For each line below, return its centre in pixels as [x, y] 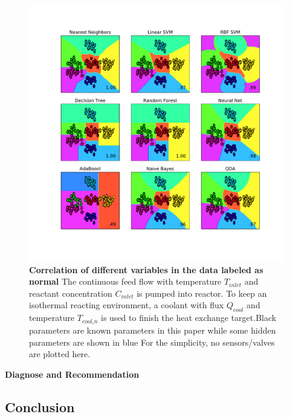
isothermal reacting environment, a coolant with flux [127, 305]
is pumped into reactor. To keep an [202, 293]
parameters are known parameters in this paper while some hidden [153, 330]
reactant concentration [71, 293]
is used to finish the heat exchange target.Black [189, 318]
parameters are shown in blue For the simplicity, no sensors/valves [152, 342]
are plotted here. [60, 354]
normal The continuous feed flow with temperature [125, 281]
